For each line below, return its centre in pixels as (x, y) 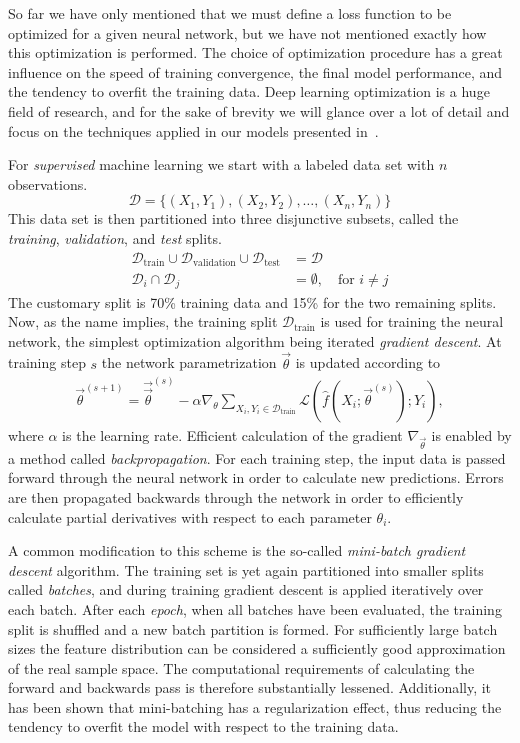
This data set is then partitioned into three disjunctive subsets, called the (233, 218)
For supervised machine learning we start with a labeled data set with (221, 164)
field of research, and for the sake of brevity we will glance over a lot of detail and (259, 110)
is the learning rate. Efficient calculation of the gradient (232, 435)
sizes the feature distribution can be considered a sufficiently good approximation (257, 648)
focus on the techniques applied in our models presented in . (193, 130)
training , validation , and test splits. (115, 237)
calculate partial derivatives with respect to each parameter (190, 516)
